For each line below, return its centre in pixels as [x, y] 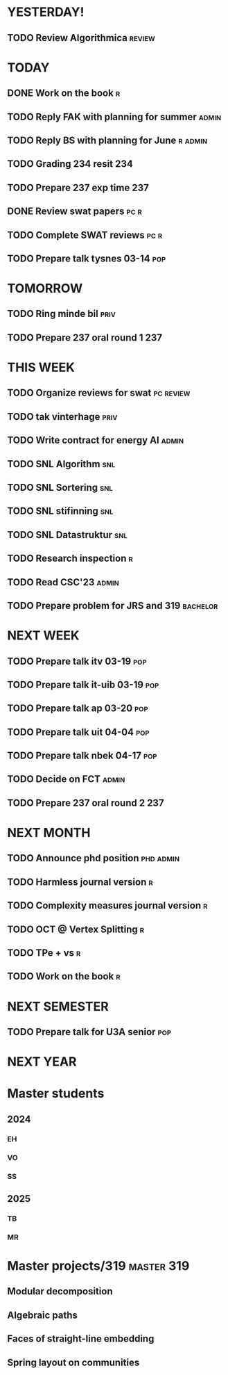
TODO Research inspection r [70, 559]
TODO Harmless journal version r [80, 882]
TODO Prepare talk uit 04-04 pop [78, 732]
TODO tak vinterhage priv [62, 417]
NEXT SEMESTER [58, 1006]
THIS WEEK [41, 367]
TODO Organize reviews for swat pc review [99, 393]
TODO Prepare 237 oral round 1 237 [85, 337]
